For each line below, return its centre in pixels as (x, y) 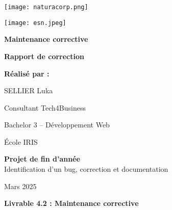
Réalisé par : (27, 73)
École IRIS (21, 141)
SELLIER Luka (29, 90)
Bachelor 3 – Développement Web (57, 125)
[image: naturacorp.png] (46, 7)
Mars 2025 (20, 186)
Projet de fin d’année (42, 159)
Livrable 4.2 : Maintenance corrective (71, 203)
